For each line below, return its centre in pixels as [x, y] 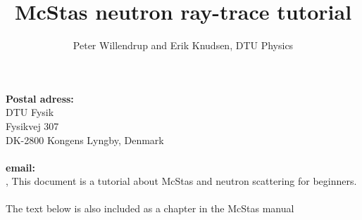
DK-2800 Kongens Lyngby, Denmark [85, 140]
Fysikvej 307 [32, 125]
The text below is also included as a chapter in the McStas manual [150, 208]
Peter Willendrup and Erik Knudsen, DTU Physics [183, 45]
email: [21, 167]
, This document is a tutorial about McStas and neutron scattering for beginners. [181, 181]
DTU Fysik [30, 112]
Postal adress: [40, 98]
